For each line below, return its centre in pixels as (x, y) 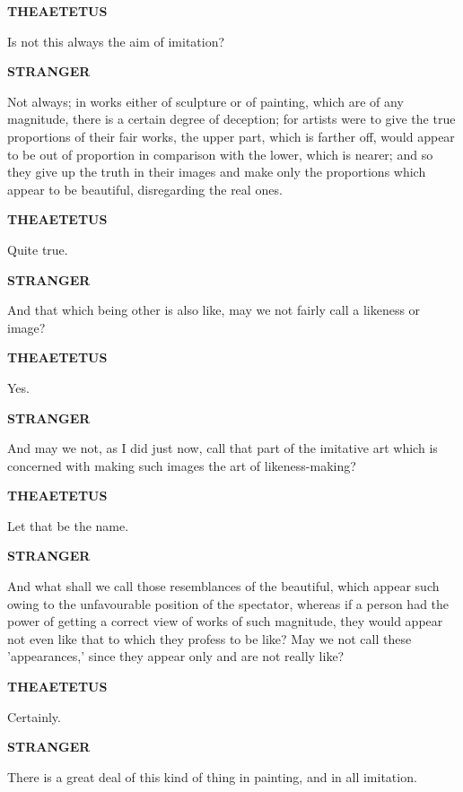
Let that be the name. (68, 525)
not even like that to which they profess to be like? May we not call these (210, 638)
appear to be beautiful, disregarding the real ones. (145, 189)
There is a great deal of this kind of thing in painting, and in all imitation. (212, 776)
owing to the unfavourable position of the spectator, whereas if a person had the (228, 603)
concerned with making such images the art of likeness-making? (182, 465)
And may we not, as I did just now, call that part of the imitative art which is (223, 448)
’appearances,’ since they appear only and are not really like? (176, 656)
